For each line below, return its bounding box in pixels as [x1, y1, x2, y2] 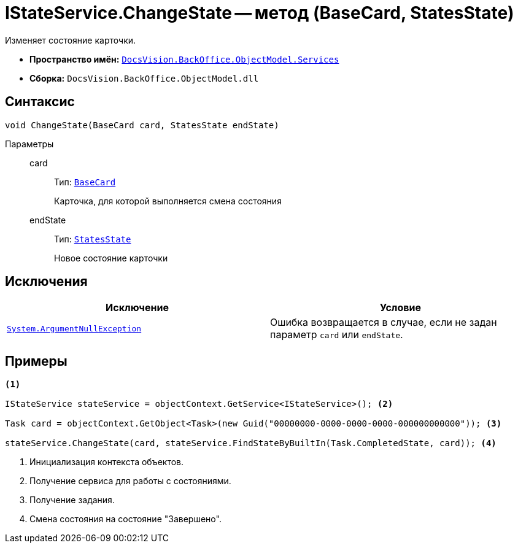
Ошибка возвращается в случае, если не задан [270, 316, 497, 329]
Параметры [5, 138, 54, 149]
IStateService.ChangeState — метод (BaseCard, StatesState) [5, 2, 514, 23]
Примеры [5, 353, 68, 369]
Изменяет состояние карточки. [5, 34, 136, 45]
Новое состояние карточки [54, 252, 168, 263]
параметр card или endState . [270, 328, 403, 341]
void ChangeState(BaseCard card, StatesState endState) [5, 120, 279, 130]
